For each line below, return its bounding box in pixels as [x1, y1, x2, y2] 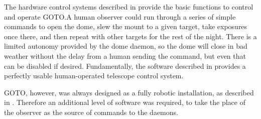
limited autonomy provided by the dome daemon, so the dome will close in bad [4, 41, 247, 51]
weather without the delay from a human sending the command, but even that [4, 50, 246, 61]
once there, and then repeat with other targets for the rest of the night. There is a [4, 31, 257, 41]
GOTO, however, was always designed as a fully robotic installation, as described [4, 87, 254, 97]
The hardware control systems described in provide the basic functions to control [4, 2, 253, 12]
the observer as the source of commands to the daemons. [4, 106, 178, 117]
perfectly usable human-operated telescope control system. [4, 70, 184, 81]
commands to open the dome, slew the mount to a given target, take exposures [4, 21, 247, 32]
